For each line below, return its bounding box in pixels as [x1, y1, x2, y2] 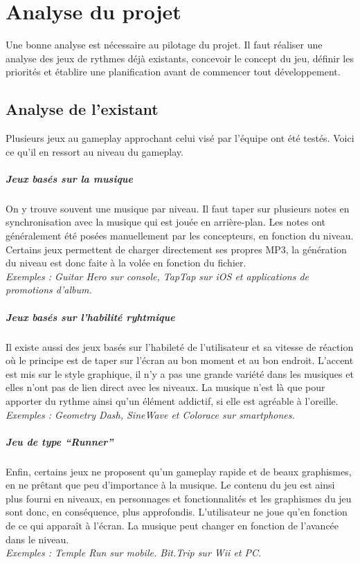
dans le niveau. [6, 531, 69, 546]
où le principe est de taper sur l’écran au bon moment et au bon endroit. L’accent [6, 353, 354, 367]
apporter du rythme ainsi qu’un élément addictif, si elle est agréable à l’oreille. [6, 393, 339, 408]
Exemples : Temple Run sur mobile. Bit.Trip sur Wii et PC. [6, 545, 262, 560]
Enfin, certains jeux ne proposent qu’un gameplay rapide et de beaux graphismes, [6, 464, 352, 478]
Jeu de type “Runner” [6, 434, 114, 448]
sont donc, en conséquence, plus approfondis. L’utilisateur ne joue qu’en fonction [6, 504, 348, 519]
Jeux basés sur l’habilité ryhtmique [6, 309, 175, 324]
